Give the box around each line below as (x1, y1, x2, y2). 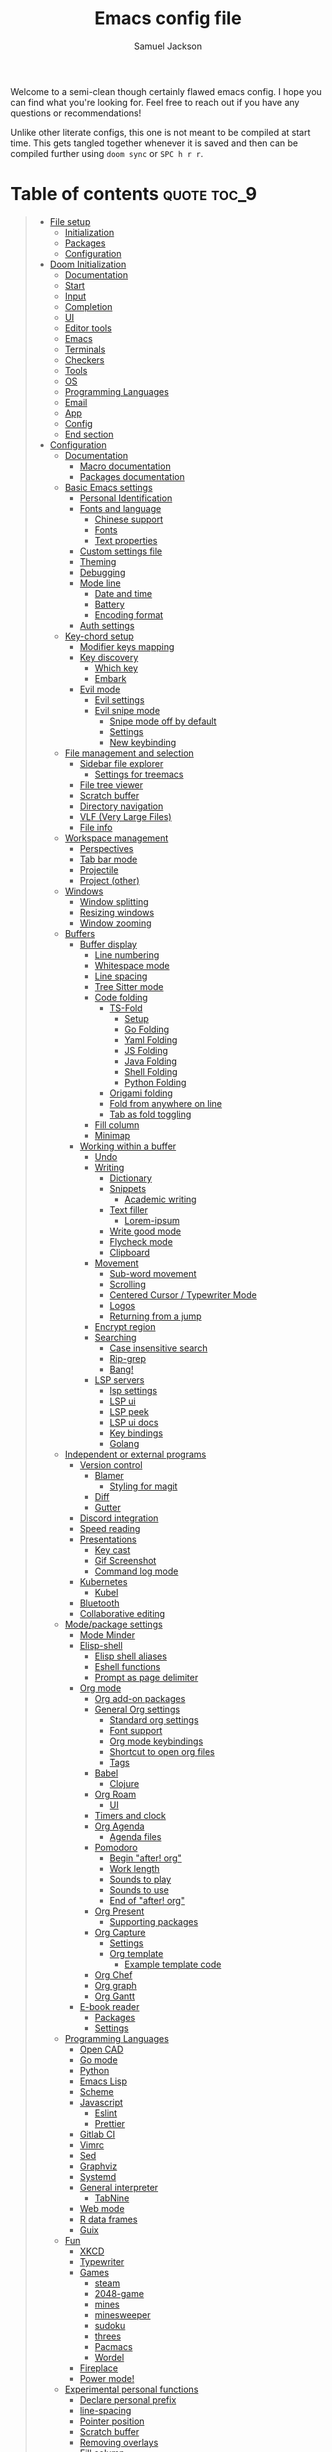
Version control (79, 1458, 143, 1471)
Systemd (79, 2170, 117, 2182)
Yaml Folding (124, 1033, 178, 1046)
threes (94, 2330, 122, 2342)
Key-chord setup (64, 630, 135, 642)
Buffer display (79, 938, 138, 950)
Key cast (94, 1543, 131, 1556)
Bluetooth (79, 1597, 120, 1609)
